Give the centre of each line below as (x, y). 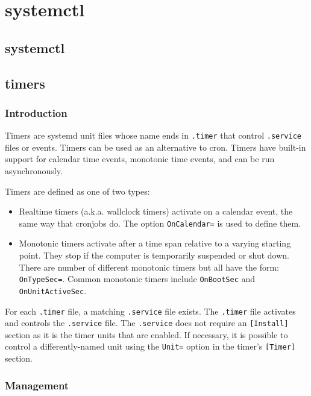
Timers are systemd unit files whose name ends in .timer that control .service (153, 135)
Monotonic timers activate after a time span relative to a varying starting (155, 243)
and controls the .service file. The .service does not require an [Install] (147, 323)
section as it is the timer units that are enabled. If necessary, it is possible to (146, 334)
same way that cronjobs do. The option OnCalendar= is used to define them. (160, 223)
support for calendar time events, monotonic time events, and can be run (140, 159)
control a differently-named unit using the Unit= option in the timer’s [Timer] (150, 346)
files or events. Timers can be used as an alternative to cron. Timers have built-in (155, 147)
